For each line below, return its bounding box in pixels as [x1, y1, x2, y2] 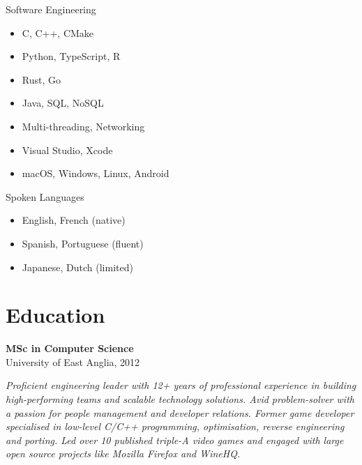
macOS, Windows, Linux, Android [22, 166, 169, 181]
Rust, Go [22, 72, 61, 86]
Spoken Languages [6, 189, 84, 204]
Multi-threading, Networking [22, 119, 145, 133]
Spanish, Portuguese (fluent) [22, 236, 144, 250]
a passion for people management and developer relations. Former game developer [6, 405, 354, 420]
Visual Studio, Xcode [22, 142, 113, 157]
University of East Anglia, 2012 [6, 354, 140, 369]
